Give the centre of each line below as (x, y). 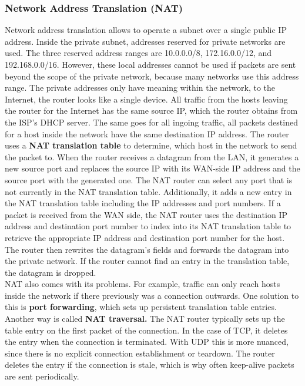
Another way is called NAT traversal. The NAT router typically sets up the (145, 319)
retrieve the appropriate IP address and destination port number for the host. (145, 237)
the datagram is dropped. (51, 272)
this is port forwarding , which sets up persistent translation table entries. (141, 307)
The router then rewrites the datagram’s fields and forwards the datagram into (147, 249)
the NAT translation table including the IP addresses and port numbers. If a (143, 203)
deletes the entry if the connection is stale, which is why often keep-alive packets (150, 364)
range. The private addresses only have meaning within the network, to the (140, 88)
